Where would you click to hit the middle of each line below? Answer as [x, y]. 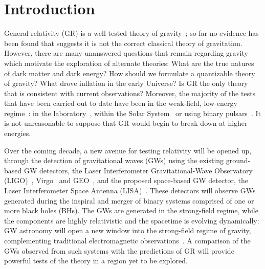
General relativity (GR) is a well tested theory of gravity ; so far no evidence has [131, 33]
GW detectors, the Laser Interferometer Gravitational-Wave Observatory [138, 170]
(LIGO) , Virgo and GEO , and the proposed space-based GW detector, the [126, 180]
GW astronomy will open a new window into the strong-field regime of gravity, [128, 230]
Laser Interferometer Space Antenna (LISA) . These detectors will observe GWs [130, 190]
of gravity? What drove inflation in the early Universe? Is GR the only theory [126, 83]
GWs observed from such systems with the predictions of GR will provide [119, 250]
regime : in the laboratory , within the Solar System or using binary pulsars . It [132, 113]
